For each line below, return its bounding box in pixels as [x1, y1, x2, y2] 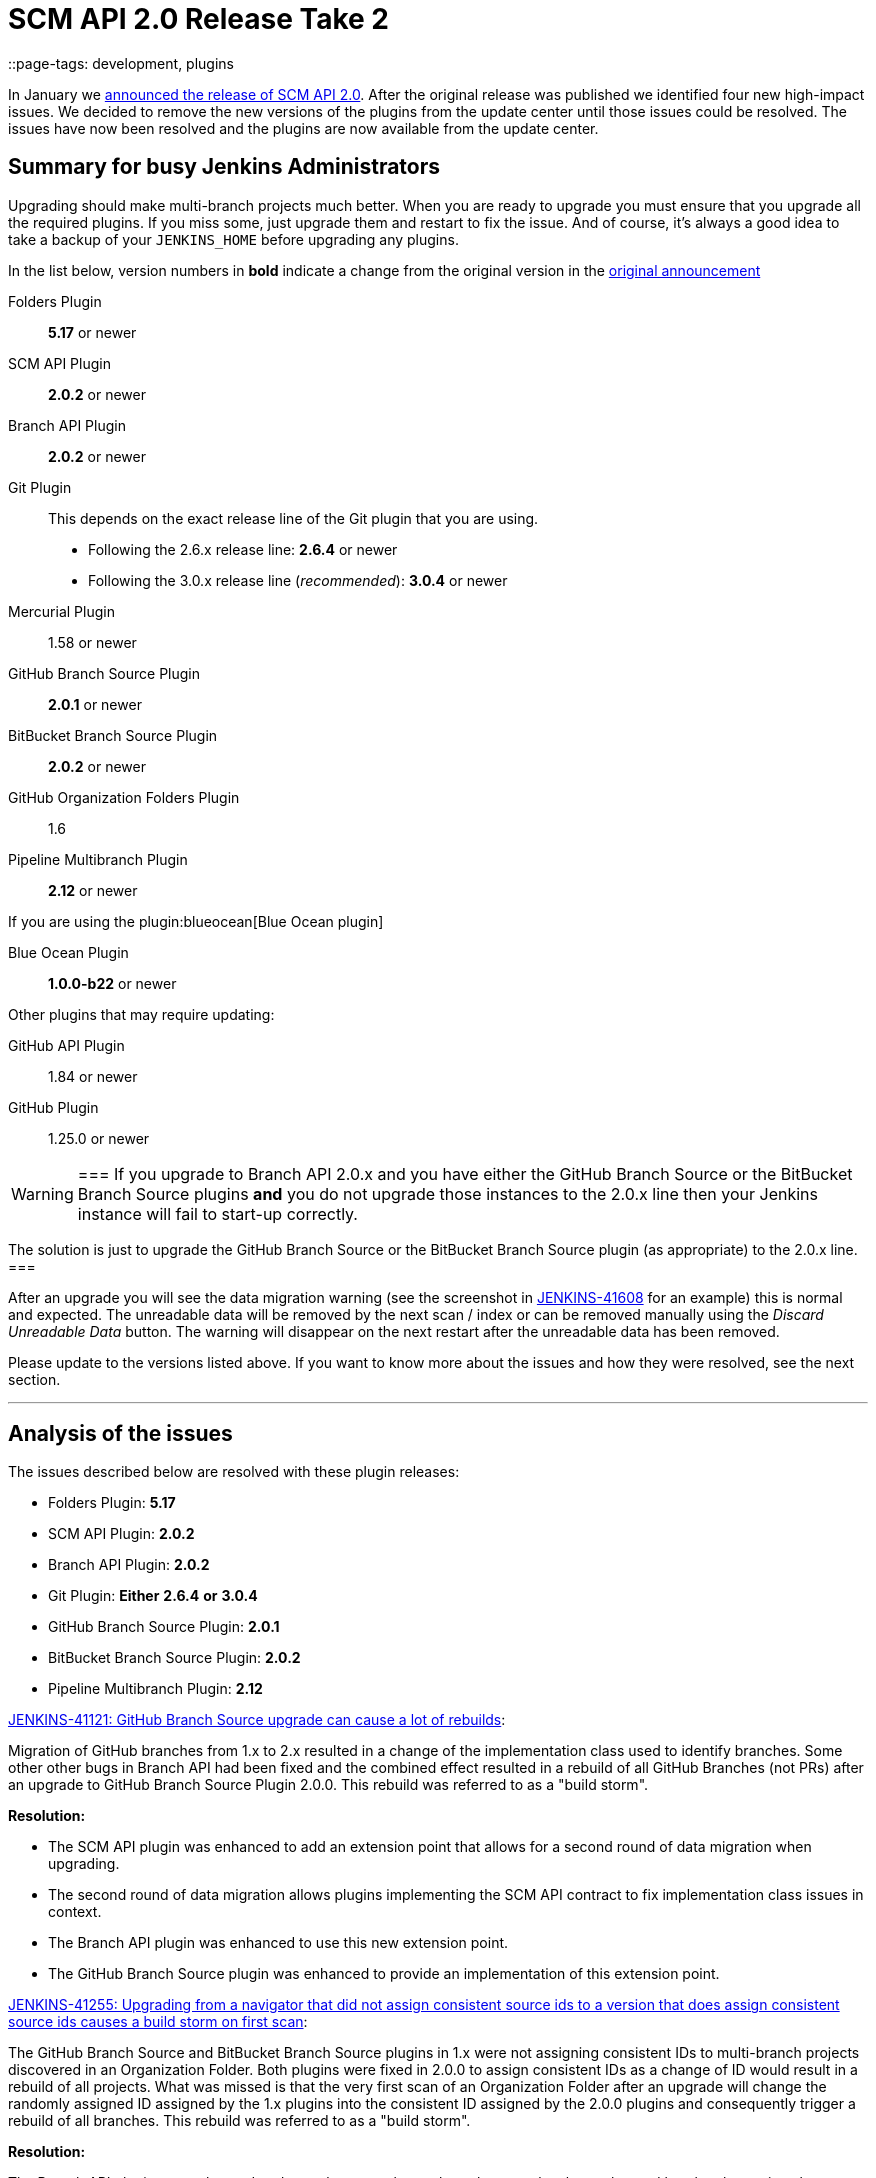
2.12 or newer [48, 881, 138, 899]
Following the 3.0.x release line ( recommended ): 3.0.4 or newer [88, 571, 508, 589]
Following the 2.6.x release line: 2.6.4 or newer [88, 540, 398, 558]
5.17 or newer [48, 323, 137, 341]
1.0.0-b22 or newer [48, 974, 177, 992]
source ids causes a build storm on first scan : [8, 2013, 308, 2031]
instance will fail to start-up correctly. [77, 1203, 358, 1224]
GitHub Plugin [8, 1098, 99, 1116]
